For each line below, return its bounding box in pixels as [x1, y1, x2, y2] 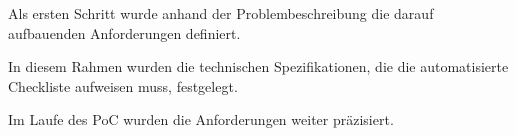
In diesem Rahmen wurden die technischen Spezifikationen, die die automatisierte [8, 56, 509, 77]
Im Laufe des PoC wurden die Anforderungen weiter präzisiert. [8, 109, 394, 130]
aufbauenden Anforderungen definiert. [8, 22, 241, 43]
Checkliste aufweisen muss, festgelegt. [8, 75, 238, 96]
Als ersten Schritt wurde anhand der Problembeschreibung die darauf [8, 3, 434, 23]
